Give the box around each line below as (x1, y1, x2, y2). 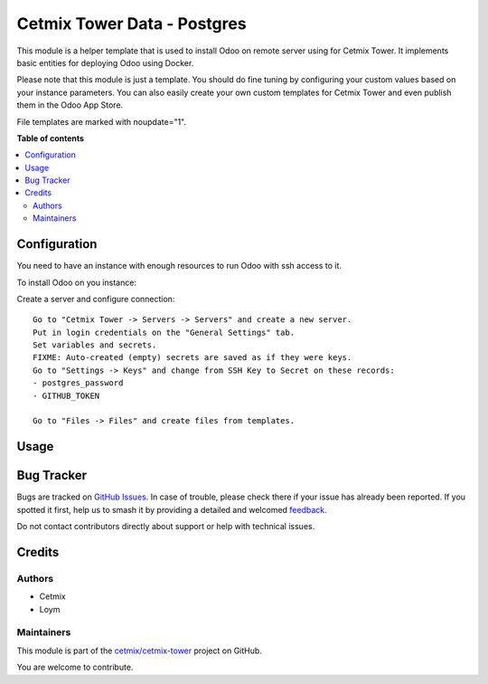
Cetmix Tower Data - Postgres (16, 14, 248, 33)
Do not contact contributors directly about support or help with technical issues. (16, 521, 315, 532)
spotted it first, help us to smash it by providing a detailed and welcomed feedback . (16, 504, 327, 515)
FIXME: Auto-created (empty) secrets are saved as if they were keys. (33, 353, 352, 363)
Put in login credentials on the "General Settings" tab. (33, 327, 296, 337)
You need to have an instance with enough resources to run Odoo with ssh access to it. (16, 261, 343, 271)
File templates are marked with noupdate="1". (16, 116, 187, 127)
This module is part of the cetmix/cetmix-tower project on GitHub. (16, 645, 262, 656)
